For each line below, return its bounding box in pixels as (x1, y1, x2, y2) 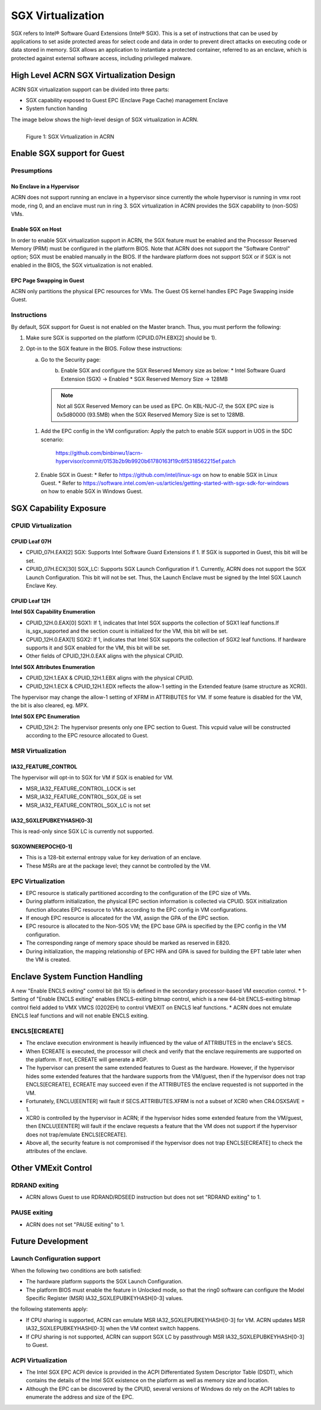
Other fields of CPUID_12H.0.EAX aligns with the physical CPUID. (26, 652, 184, 660)
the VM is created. (26, 956, 71, 963)
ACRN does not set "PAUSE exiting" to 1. (26, 1221, 125, 1228)
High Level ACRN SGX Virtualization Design (11, 70, 175, 80)
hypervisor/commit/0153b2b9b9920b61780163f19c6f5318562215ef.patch (55, 458, 236, 465)
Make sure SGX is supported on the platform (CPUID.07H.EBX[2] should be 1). (26, 334, 217, 341)
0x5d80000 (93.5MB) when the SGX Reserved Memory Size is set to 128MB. (56, 411, 245, 418)
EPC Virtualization (11, 877, 65, 885)
